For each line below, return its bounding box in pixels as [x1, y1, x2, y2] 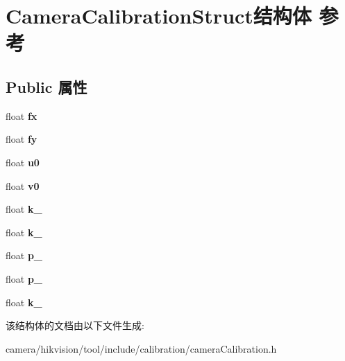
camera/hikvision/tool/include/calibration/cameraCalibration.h [6, 341, 277, 355]
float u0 [6, 155, 40, 169]
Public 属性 [6, 76, 87, 97]
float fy [6, 132, 37, 146]
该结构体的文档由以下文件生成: [6, 318, 144, 333]
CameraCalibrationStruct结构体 [6, 1, 312, 30]
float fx [6, 108, 37, 123]
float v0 [6, 178, 40, 193]
